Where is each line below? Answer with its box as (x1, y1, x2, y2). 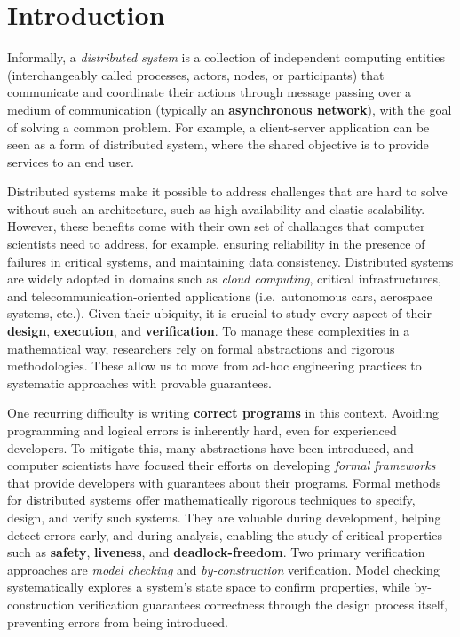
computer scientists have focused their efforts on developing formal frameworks (7, 456, 436, 474)
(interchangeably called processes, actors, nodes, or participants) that (7, 65, 385, 84)
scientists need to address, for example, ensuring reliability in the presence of (7, 235, 425, 253)
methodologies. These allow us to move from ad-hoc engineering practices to (7, 356, 422, 375)
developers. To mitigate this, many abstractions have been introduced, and (7, 438, 414, 457)
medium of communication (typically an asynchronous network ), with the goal (7, 100, 452, 118)
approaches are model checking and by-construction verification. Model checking (7, 560, 440, 578)
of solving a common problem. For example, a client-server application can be (7, 117, 430, 136)
